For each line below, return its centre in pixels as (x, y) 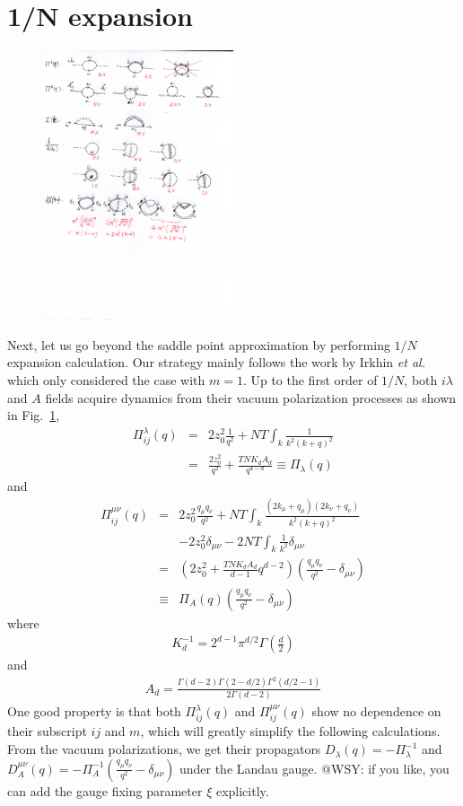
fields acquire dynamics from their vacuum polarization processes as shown (251, 397)
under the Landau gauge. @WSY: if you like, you (314, 768)
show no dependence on (376, 711)
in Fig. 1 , (34, 415)
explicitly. (242, 790)
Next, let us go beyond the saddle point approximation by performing (199, 344)
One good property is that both (94, 711)
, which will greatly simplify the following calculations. (290, 731)
